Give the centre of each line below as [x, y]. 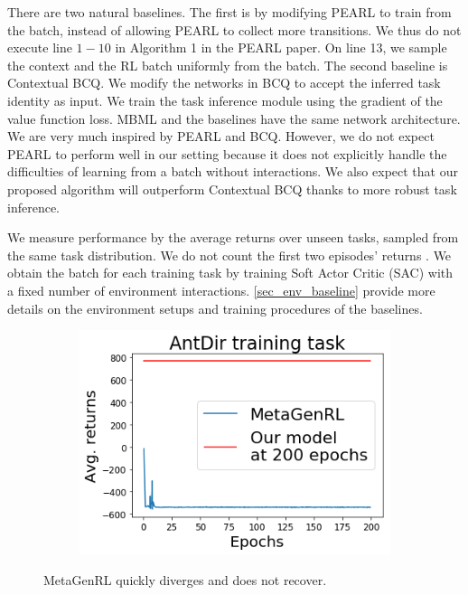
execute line [40, 47]
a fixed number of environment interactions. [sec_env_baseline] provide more [221, 290]
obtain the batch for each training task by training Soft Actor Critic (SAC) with [230, 273]
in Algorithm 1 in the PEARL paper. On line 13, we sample [281, 47]
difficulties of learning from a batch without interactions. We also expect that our [233, 171]
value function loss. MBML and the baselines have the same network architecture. [234, 118]
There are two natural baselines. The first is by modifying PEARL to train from [229, 12]
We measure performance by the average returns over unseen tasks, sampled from [233, 237]
